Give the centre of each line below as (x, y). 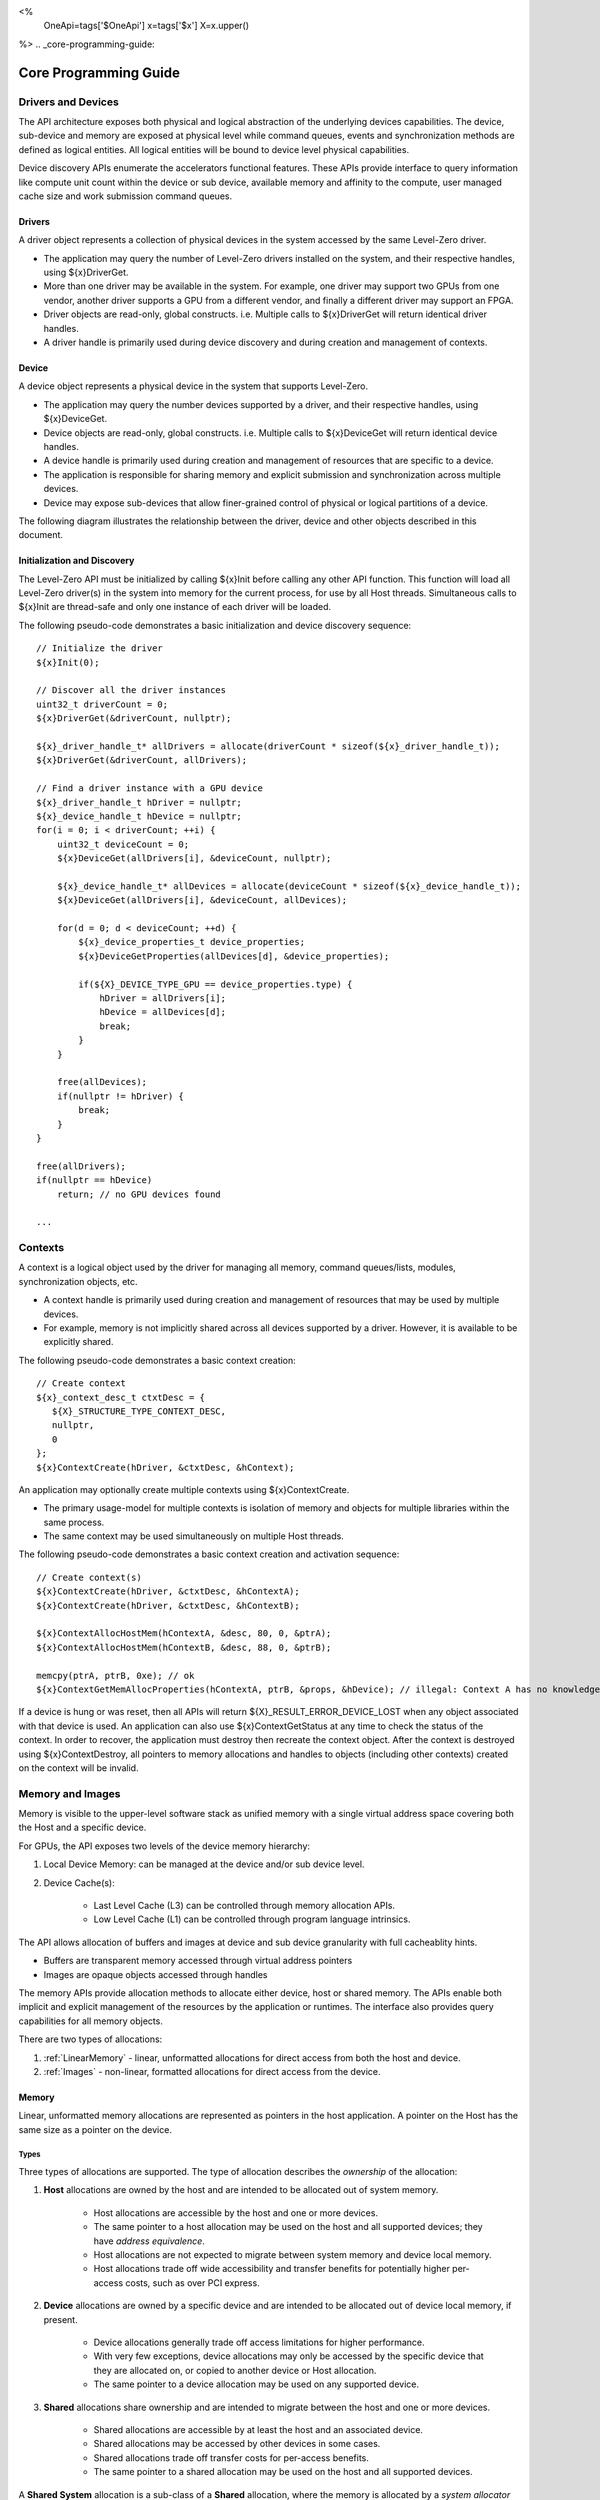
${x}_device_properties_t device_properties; (191, 942)
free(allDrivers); (81, 1166)
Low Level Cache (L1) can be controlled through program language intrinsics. (252, 1919)
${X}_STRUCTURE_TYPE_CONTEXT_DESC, (139, 1411)
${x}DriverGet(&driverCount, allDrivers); (142, 760)
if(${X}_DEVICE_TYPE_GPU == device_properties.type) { (215, 984)
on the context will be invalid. (78, 1767)
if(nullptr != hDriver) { (120, 1096)
